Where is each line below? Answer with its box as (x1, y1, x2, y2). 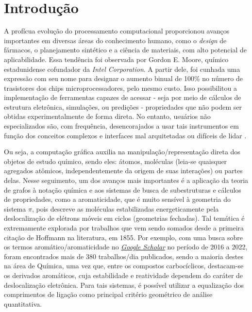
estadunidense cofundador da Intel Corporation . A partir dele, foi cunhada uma (4, 64, 240, 74)
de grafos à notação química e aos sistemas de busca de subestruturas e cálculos (4, 184, 241, 195)
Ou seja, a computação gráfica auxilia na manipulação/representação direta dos (4, 147, 240, 157)
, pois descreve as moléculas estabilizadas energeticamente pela (32, 203, 219, 213)
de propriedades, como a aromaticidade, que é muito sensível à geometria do (4, 194, 231, 204)
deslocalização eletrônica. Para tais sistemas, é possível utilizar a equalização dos (4, 279, 244, 290)
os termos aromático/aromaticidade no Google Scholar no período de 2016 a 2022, (4, 242, 248, 252)
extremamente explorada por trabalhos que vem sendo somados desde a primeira (4, 223, 244, 232)
